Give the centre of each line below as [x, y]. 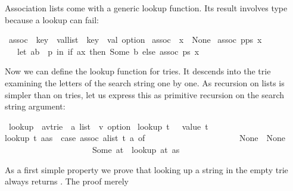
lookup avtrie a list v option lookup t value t [108, 126]
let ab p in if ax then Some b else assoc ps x [108, 51]
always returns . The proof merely [67, 181]
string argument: [35, 106]
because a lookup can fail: [52, 19]
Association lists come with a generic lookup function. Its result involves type [146, 8]
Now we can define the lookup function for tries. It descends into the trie [138, 71]
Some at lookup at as [136, 149]
